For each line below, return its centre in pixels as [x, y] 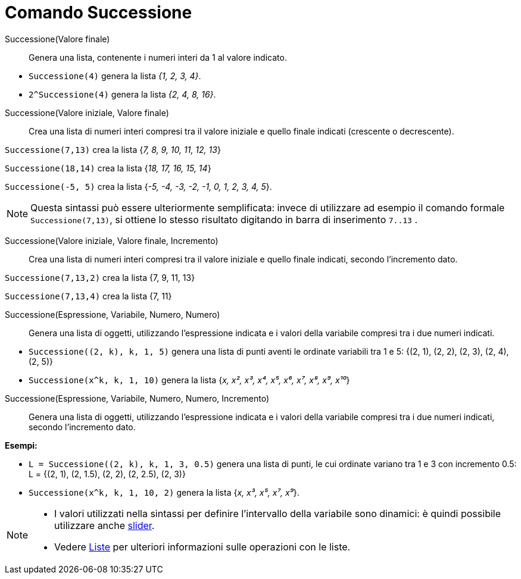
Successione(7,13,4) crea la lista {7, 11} [88, 296]
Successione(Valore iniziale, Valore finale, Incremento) [112, 240]
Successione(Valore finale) [57, 39]
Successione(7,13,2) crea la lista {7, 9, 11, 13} [100, 277]
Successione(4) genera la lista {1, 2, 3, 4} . [115, 76]
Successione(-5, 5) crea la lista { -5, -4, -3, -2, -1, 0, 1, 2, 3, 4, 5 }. [138, 186]
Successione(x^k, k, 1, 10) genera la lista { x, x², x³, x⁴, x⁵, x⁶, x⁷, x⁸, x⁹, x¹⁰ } [189, 380]
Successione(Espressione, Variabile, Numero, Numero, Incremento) [137, 398]
